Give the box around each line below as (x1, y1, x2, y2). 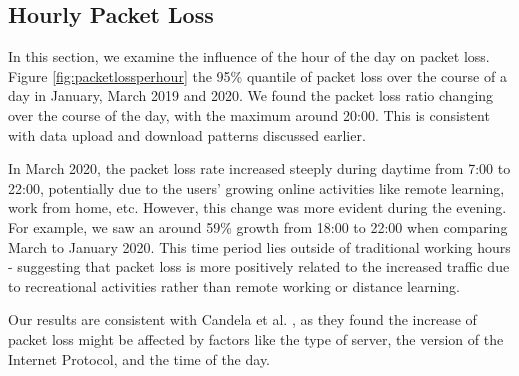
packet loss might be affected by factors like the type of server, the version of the (8, 328, 504, 349)
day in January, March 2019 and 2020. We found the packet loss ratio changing (8, 85, 494, 106)
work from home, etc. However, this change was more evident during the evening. (8, 197, 507, 218)
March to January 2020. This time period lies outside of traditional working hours (8, 236, 511, 257)
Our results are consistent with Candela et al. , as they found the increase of (8, 309, 477, 330)
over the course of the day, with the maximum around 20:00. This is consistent (8, 104, 490, 125)
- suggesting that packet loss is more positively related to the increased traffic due (8, 256, 510, 277)
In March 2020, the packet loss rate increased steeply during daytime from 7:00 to (8, 158, 511, 179)
